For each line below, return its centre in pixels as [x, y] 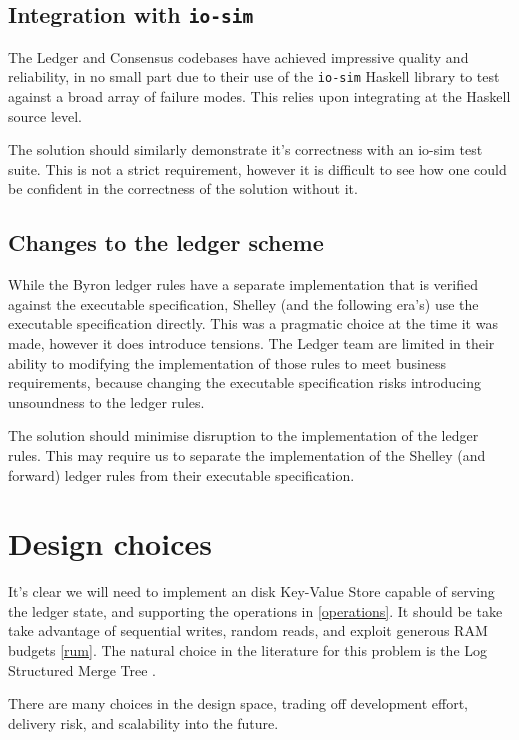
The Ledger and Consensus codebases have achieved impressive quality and [238, 56]
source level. [45, 115]
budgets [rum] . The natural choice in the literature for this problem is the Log [248, 650]
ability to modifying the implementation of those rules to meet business [227, 362]
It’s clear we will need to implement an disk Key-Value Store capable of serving [251, 591]
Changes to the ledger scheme [166, 242]
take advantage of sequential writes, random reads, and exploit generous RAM [248, 630]
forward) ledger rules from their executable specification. [181, 474]
